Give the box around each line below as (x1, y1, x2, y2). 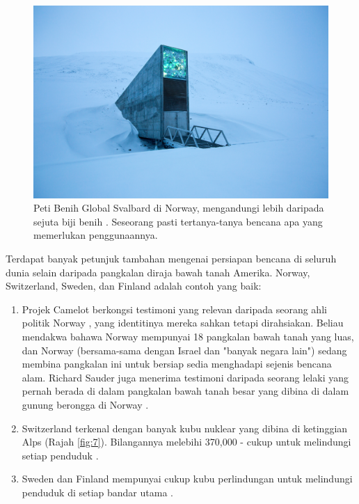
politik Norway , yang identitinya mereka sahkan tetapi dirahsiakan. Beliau (22, 315, 344, 330)
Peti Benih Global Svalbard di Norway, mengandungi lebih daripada (33, 200, 324, 215)
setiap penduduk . (22, 448, 99, 462)
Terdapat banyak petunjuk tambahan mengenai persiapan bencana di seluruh (6, 251, 337, 265)
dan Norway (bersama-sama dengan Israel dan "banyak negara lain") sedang (22, 342, 347, 357)
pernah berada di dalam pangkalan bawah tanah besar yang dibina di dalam (22, 384, 349, 398)
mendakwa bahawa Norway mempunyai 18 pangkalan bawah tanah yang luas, (22, 329, 354, 343)
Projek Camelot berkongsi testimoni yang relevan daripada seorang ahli (22, 301, 327, 316)
